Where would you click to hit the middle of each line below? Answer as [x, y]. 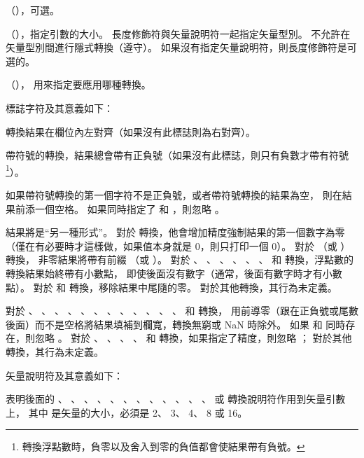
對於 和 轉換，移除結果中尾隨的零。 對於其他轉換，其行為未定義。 [185, 287]
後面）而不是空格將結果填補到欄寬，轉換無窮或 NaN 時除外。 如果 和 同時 [176, 324]
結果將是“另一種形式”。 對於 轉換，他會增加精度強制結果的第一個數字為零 [175, 232]
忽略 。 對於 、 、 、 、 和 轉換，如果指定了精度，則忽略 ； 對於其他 [193, 338]
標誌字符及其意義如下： [59, 107]
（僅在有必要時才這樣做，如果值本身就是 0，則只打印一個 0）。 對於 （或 [171, 245]
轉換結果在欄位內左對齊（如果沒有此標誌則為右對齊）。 [131, 131]
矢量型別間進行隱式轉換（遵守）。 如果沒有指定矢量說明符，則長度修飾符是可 [181, 47]
